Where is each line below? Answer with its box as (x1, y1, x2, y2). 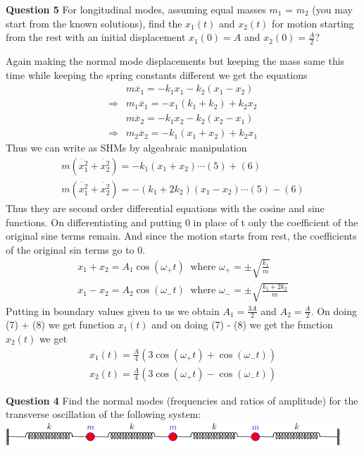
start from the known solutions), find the (6, 16, 182, 30)
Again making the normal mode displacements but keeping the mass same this (6, 54, 345, 68)
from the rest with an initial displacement (6, 30, 186, 44)
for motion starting (272, 16, 354, 30)
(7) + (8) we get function (6, 317, 115, 332)
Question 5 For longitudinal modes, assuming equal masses (6, 2, 266, 16)
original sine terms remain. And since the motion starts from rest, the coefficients (6, 228, 357, 243)
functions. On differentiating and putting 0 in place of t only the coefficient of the (6, 214, 358, 229)
